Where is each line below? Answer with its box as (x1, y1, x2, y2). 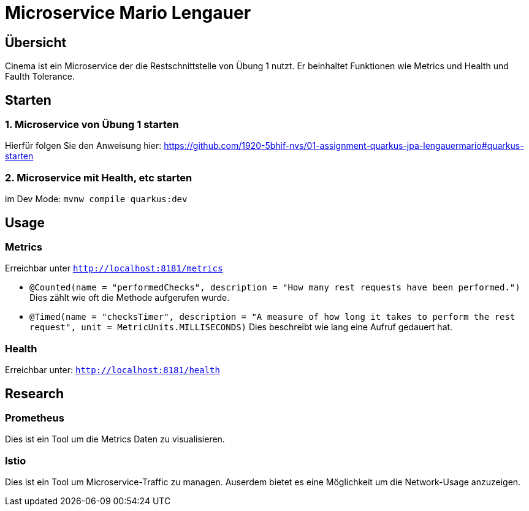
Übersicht (5, 34, 67, 50)
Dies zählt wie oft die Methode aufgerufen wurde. (29, 292, 230, 303)
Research (5, 385, 64, 401)
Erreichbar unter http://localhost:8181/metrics (5, 263, 223, 274)
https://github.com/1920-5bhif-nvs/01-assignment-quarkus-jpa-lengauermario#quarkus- (164, 140, 524, 151)
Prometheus (5, 411, 64, 424)
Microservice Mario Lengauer (5, 2, 251, 23)
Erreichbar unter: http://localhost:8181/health (5, 365, 220, 376)
